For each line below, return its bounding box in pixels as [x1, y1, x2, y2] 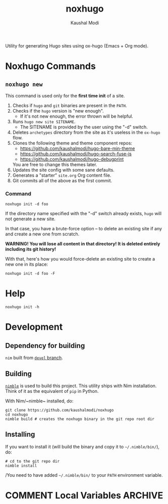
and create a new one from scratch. [5, 231, 80, 237]
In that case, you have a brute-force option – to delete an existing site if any [5, 226, 162, 232]
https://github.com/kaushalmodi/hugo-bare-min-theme [20, 145, 135, 152]
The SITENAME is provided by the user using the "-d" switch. [20, 124, 148, 130]
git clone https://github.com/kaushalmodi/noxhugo [5, 408, 114, 413]
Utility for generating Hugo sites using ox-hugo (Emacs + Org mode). [5, 42, 149, 48]
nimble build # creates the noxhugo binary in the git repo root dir [5, 416, 155, 422]
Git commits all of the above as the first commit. [12, 177, 113, 183]
